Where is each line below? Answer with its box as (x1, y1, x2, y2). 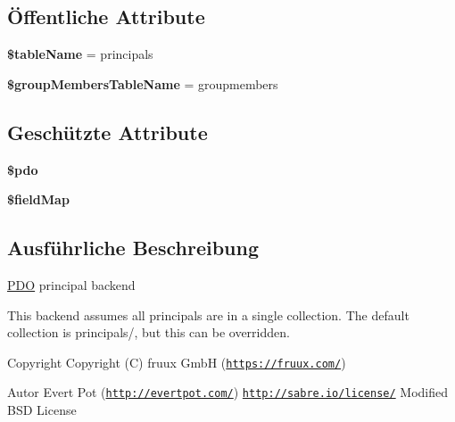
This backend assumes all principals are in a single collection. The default (7, 305, 409, 324)
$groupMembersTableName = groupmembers (7, 74, 278, 93)
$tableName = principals (7, 45, 153, 63)
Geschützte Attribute (7, 118, 208, 145)
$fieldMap (7, 190, 70, 209)
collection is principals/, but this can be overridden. (7, 323, 290, 342)
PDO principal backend (7, 275, 136, 294)
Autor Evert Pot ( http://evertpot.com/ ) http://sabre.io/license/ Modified (7, 383, 449, 401)
